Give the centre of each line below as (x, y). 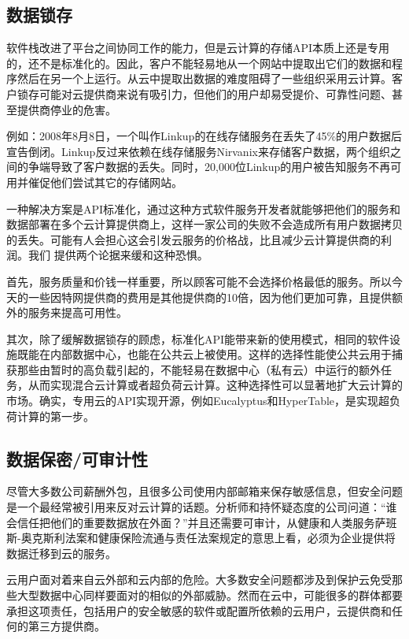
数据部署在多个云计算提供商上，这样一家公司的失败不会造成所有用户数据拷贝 (204, 224)
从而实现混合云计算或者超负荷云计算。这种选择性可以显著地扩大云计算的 (215, 385)
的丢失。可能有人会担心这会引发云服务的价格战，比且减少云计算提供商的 (193, 239)
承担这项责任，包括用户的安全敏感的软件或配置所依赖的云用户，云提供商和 (199, 610)
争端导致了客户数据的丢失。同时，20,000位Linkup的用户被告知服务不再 (209, 167)
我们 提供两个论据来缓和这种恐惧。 (118, 255)
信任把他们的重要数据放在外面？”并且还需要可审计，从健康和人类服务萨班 (207, 522)
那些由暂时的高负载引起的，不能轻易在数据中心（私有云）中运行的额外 (199, 369)
